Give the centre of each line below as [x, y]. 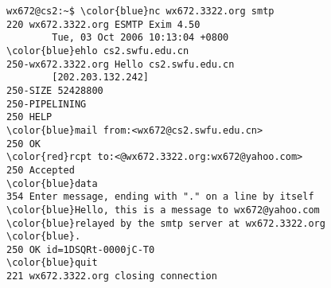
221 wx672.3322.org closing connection [112, 276]
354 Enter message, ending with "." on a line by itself [160, 197]
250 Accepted [41, 170]
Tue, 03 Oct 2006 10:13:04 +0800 [140, 38]
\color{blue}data [52, 183]
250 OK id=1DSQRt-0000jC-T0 [81, 249]
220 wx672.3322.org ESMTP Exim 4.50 [103, 24]
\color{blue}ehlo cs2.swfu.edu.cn [98, 51]
